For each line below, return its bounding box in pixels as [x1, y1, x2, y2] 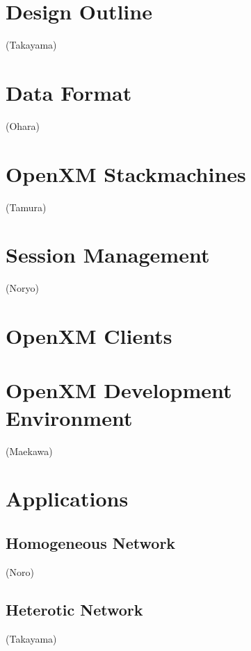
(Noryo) [6, 281, 39, 295]
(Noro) [6, 564, 34, 579]
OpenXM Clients [6, 322, 172, 350]
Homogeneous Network [6, 531, 176, 553]
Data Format [6, 78, 132, 106]
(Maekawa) [6, 443, 53, 458]
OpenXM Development [6, 376, 232, 404]
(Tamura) [6, 199, 47, 214]
